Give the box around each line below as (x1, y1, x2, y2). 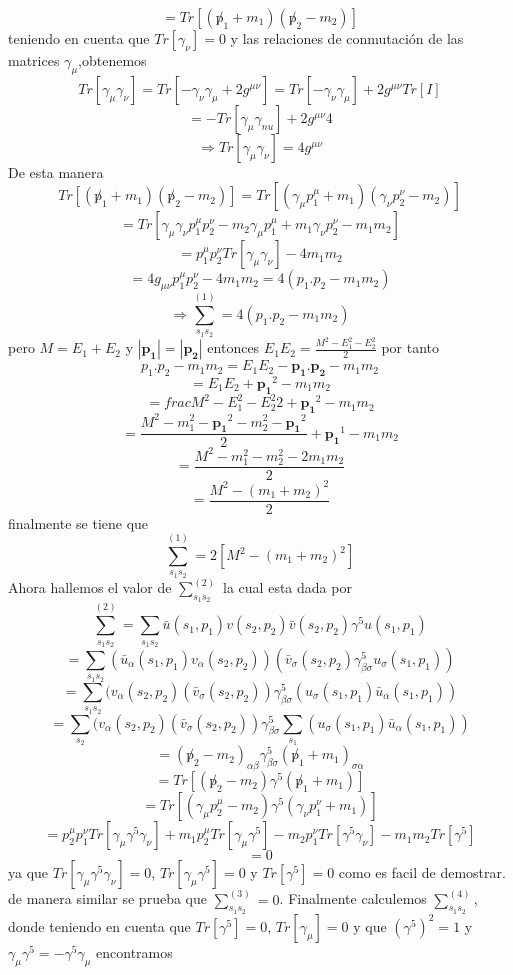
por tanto (381, 337, 440, 358)
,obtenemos (78, 50, 147, 70)
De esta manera (8, 161, 104, 182)
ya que (8, 862, 49, 883)
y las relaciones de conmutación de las (230, 28, 464, 48)
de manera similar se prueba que (8, 888, 207, 909)
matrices (8, 50, 60, 70)
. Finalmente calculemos (279, 888, 427, 909)
